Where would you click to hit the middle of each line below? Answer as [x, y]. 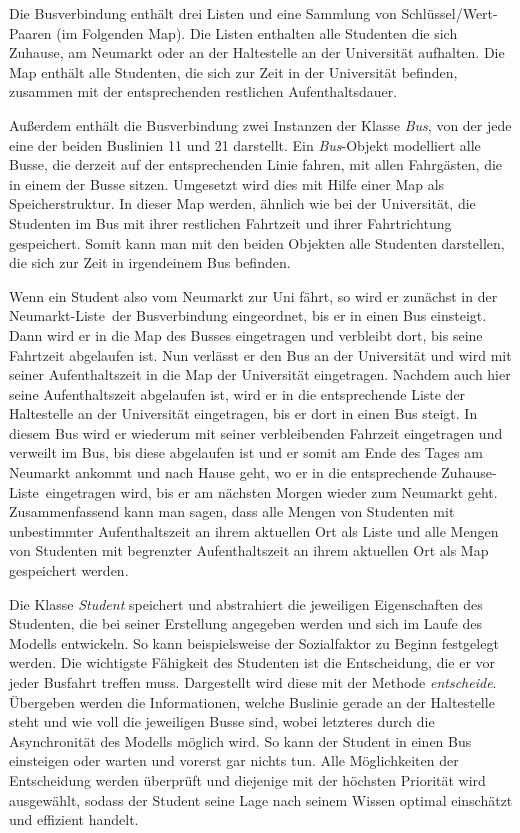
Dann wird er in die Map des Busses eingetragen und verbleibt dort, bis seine [246, 334]
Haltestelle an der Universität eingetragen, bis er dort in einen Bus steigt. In [243, 413]
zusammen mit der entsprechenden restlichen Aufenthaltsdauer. [203, 91]
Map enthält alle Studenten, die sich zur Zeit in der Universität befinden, [233, 71]
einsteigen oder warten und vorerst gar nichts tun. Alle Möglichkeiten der [234, 760]
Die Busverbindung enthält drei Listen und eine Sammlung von [203, 13]
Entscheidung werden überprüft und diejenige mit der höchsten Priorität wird [247, 779]
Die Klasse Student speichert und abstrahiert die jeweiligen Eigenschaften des [246, 603]
